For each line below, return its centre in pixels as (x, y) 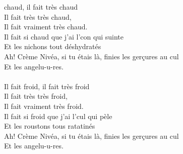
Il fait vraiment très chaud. (46, 27)
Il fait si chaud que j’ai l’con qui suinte (64, 36)
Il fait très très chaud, (38, 16)
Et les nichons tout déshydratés (53, 46)
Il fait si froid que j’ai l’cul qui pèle (58, 116)
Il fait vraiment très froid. (44, 106)
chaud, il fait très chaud (41, 7)
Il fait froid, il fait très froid (47, 86)
